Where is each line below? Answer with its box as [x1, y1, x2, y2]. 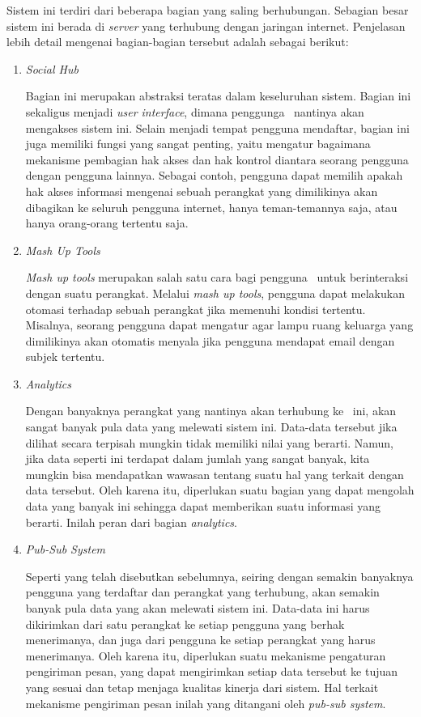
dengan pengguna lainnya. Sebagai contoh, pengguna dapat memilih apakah [25, 167, 403, 184]
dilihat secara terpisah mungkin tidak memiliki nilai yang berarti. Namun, [25, 434, 393, 451]
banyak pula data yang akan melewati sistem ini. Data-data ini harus [25, 600, 370, 616]
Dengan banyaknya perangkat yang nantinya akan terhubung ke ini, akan [25, 402, 397, 419]
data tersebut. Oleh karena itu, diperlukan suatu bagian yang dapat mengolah [25, 482, 415, 499]
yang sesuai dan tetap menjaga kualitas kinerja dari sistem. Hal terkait [25, 678, 379, 695]
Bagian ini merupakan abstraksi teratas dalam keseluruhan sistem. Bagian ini [25, 87, 411, 104]
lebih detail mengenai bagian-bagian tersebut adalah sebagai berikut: [6, 33, 349, 50]
